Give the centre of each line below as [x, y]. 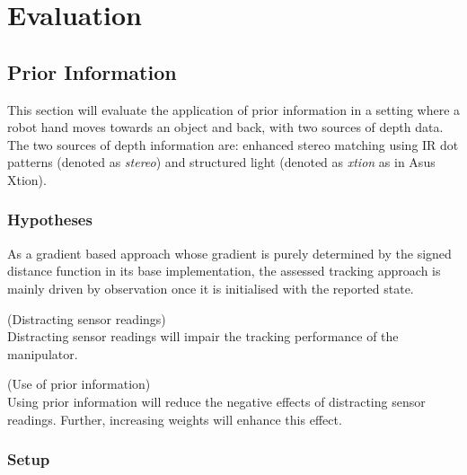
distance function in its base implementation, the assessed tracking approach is [224, 271]
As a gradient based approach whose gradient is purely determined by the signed [229, 253]
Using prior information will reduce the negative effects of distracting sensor [216, 401]
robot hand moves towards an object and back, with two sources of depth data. [225, 127]
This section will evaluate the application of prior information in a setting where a [234, 109]
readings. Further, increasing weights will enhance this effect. [175, 419]
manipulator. [43, 353]
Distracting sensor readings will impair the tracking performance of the [203, 336]
